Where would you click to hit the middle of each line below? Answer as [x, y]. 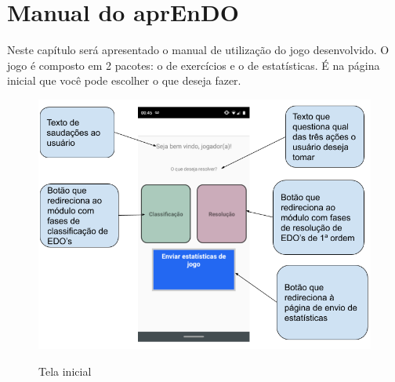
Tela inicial [65, 371]
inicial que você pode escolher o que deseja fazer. [124, 80]
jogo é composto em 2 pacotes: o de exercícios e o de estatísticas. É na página [194, 65]
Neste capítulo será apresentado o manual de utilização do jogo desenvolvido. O [198, 50]
